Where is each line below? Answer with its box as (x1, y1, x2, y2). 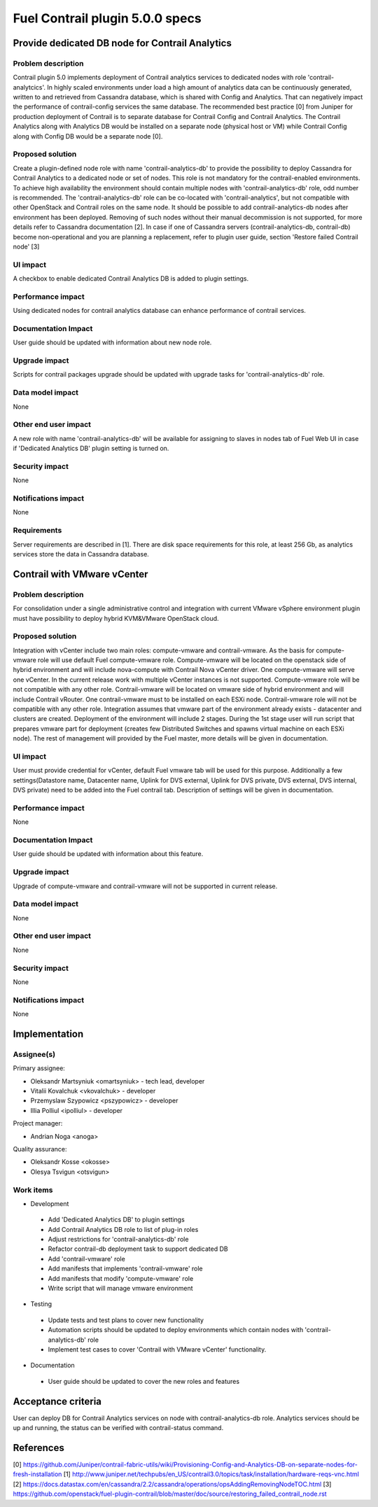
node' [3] (13, 242, 40, 251)
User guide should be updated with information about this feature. (13, 850, 204, 858)
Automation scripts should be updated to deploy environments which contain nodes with (48, 1326, 304, 1334)
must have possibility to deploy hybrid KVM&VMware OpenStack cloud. (13, 614, 220, 622)
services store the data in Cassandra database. (13, 549, 150, 558)
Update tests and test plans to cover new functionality (48, 1316, 204, 1324)
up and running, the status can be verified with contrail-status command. (13, 1424, 224, 1432)
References (13, 1442, 64, 1454)
